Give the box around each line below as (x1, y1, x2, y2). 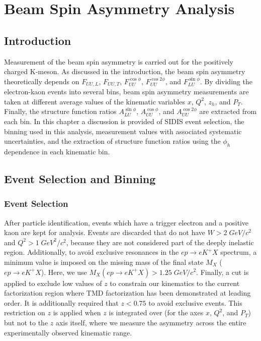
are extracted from (199, 106, 257, 117)
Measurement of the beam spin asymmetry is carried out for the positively (4, 56, 233, 67)
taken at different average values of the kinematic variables (4, 96, 185, 106)
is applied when (53, 307, 101, 318)
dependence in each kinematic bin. (4, 146, 110, 156)
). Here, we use (41, 266, 87, 277)
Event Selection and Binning (4, 170, 156, 186)
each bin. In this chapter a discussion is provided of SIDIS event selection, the (4, 116, 244, 126)
